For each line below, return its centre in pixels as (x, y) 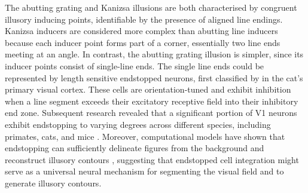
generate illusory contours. (53, 183)
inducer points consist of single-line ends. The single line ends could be (135, 65)
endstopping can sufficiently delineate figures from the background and (135, 148)
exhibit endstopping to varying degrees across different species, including (138, 124)
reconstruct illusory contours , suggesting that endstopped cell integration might (152, 159)
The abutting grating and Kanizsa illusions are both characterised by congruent (151, 7)
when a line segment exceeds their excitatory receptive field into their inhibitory (152, 101)
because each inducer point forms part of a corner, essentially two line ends (143, 42)
